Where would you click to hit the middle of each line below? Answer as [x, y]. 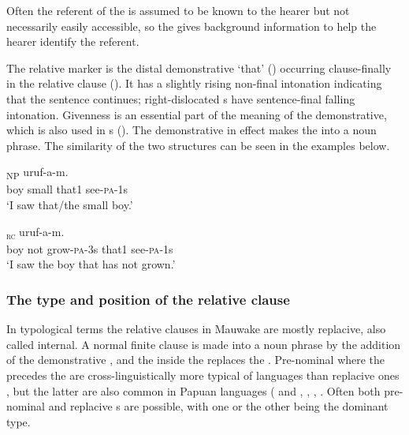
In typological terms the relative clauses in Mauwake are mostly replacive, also [196, 329]
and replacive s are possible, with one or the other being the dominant [218, 406]
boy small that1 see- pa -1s [67, 189]
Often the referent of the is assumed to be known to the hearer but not [178, 10]
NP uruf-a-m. [37, 173]
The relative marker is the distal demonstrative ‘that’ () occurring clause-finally [199, 67]
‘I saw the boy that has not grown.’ [91, 264]
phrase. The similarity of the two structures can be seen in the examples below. [198, 145]
